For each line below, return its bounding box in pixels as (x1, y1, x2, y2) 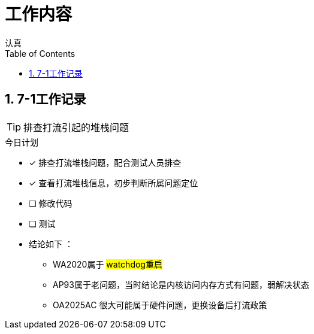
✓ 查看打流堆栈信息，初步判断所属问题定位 (29, 177, 198, 188)
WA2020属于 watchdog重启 (53, 259, 162, 269)
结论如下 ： (29, 238, 73, 249)
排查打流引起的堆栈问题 (23, 121, 129, 133)
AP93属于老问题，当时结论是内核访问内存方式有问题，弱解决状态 (53, 279, 309, 290)
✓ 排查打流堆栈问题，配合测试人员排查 (29, 157, 182, 168)
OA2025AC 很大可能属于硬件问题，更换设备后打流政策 (53, 299, 267, 310)
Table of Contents (5, 48, 76, 59)
